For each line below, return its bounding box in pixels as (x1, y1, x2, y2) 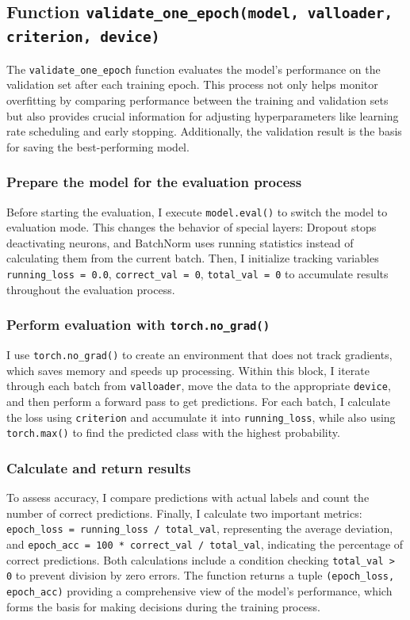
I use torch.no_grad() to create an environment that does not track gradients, (6, 346, 393, 363)
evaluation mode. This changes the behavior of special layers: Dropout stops (6, 219, 377, 235)
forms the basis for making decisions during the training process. (6, 598, 320, 614)
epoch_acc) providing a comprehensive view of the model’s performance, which (6, 582, 393, 599)
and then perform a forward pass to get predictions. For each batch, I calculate (6, 392, 391, 409)
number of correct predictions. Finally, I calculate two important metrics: (6, 504, 362, 521)
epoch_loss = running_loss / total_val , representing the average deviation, (6, 520, 393, 537)
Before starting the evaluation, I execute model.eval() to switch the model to (6, 203, 388, 220)
